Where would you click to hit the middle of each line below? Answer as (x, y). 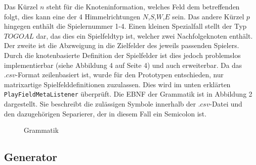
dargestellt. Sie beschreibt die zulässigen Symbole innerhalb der (100, 104)
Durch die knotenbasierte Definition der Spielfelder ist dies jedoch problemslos (122, 55)
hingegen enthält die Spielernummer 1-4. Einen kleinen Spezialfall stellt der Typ (125, 26)
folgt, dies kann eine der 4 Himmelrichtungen (72, 16)
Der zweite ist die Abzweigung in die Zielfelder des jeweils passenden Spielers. (122, 45)
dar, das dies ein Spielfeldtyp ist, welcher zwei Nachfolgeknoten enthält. (145, 35)
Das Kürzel (21, 6)
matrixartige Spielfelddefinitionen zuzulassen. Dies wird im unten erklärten (117, 84)
